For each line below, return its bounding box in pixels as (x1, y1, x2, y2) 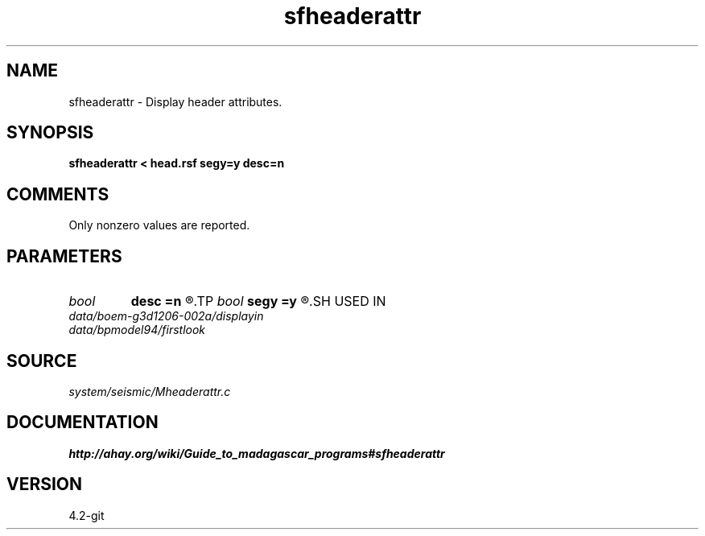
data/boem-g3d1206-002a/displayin (68, 309, 264, 324)
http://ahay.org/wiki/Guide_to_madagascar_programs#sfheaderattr (68, 446, 445, 460)
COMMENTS (6, 183, 109, 204)
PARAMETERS (6, 245, 122, 266)
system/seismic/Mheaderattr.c (68, 384, 231, 398)
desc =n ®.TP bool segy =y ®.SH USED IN (130, 293, 386, 310)
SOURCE (6, 350, 77, 371)
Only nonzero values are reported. (68, 218, 250, 233)
